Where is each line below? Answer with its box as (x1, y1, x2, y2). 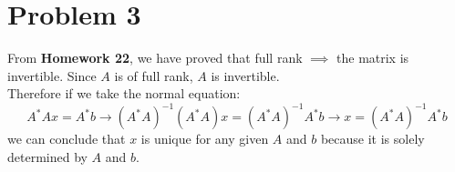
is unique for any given (140, 129, 269, 148)
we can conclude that (7, 129, 126, 148)
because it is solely (320, 129, 425, 148)
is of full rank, (114, 66, 193, 85)
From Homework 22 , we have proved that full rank (7, 48, 303, 67)
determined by (7, 147, 88, 166)
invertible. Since (7, 66, 97, 85)
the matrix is (336, 48, 409, 67)
